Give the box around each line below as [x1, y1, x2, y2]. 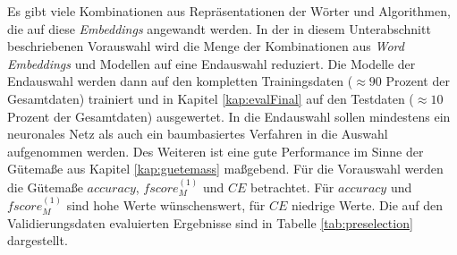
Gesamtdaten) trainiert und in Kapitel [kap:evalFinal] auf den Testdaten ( [7, 89, 414, 107]
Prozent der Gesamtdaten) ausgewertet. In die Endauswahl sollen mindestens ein [7, 106, 451, 125]
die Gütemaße [7, 177, 83, 196]
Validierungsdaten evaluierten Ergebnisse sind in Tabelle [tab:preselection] [7, 213, 413, 232]
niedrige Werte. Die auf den [291, 196, 444, 215]
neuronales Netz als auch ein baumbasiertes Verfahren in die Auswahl [7, 124, 388, 143]
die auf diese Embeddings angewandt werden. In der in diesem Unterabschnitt [7, 19, 431, 38]
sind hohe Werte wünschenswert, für [66, 196, 266, 215]
